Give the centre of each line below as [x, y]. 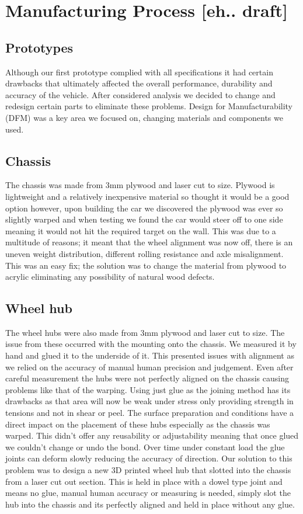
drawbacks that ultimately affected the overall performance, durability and [139, 83]
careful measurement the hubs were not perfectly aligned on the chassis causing [147, 378]
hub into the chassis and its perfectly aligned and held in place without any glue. [150, 504]
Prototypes [39, 47]
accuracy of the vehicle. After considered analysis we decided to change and [140, 94]
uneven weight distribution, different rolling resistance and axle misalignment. [144, 253]
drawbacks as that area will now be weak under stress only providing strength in [149, 401]
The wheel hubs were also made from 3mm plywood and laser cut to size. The [145, 332]
